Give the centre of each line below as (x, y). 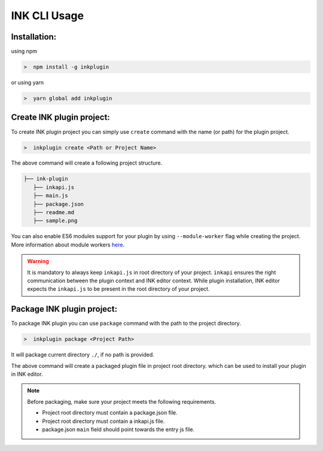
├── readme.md (54, 213)
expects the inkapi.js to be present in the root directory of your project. (118, 289)
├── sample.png (55, 221)
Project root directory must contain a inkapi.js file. (103, 421)
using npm (24, 51)
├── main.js (51, 196)
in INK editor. (27, 374)
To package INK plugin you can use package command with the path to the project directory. (126, 324)
